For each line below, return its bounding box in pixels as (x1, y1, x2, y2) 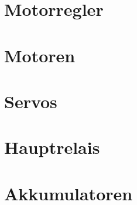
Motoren (4, 43, 76, 67)
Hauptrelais (4, 135, 100, 159)
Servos (4, 89, 57, 113)
